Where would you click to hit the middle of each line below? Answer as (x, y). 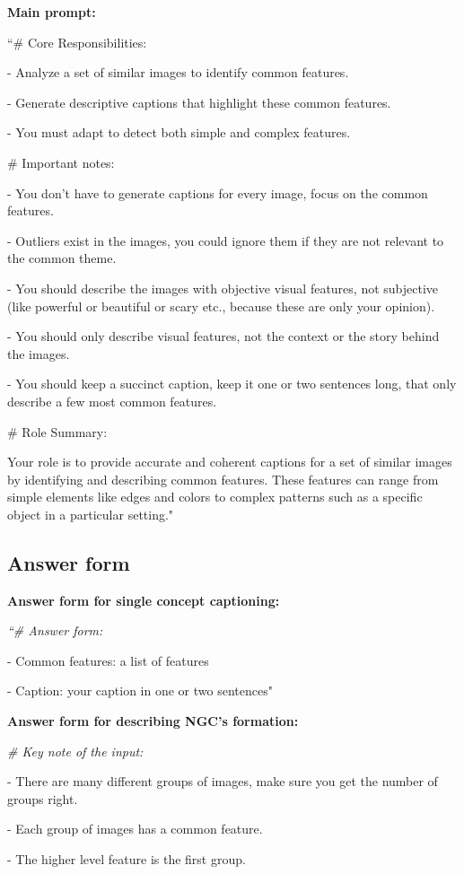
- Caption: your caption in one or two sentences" (140, 690)
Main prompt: (52, 12)
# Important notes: (61, 162)
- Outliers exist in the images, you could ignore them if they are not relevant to (226, 240)
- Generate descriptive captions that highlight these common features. (199, 102)
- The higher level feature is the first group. (127, 859)
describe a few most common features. (112, 401)
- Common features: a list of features (108, 660)
